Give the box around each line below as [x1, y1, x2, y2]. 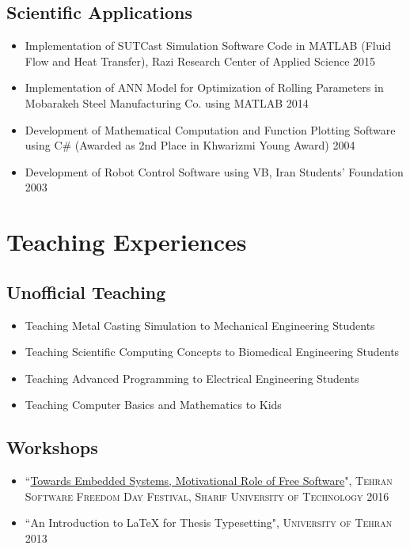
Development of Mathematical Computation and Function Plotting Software [25, 121, 396, 138]
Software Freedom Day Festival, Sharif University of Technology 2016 [25, 487, 389, 504]
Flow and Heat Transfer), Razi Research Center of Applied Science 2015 [25, 52, 376, 69]
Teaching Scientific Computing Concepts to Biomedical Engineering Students [25, 343, 400, 360]
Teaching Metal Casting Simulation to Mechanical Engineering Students [25, 316, 375, 333]
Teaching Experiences [6, 225, 247, 258]
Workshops [6, 435, 98, 460]
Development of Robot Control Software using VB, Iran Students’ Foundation [25, 163, 404, 180]
